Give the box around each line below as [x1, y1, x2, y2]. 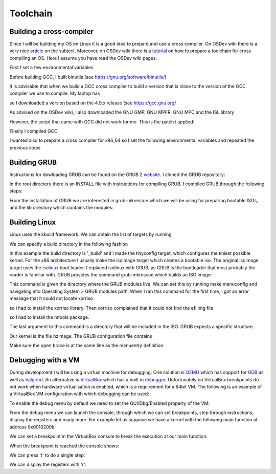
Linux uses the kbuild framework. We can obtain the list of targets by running [9, 231, 172, 238]
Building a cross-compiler [9, 27, 94, 36]
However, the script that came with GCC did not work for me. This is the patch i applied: [9, 118, 195, 125]
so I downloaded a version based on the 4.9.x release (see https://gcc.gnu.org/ [9, 100, 176, 106]
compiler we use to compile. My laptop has [9, 90, 100, 97]
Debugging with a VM [9, 356, 80, 364]
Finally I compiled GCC [9, 128, 58, 134]
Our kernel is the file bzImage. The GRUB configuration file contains [9, 333, 152, 339]
